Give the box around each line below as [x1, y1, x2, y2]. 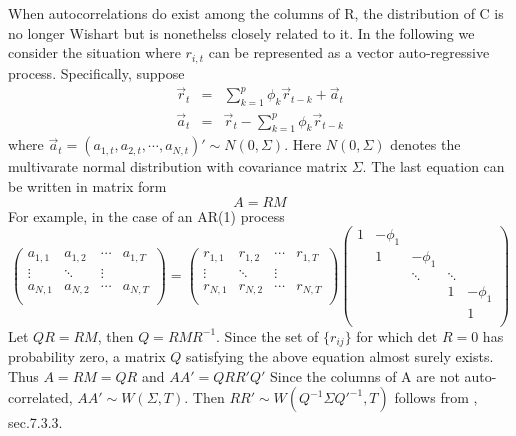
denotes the [390, 134, 461, 155]
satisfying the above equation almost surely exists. [186, 346, 494, 367]
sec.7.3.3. [8, 412, 63, 433]
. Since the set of [216, 325, 319, 346]
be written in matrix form [8, 175, 167, 196]
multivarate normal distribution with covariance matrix [8, 156, 348, 177]
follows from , [394, 387, 478, 408]
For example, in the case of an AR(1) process [8, 205, 285, 226]
